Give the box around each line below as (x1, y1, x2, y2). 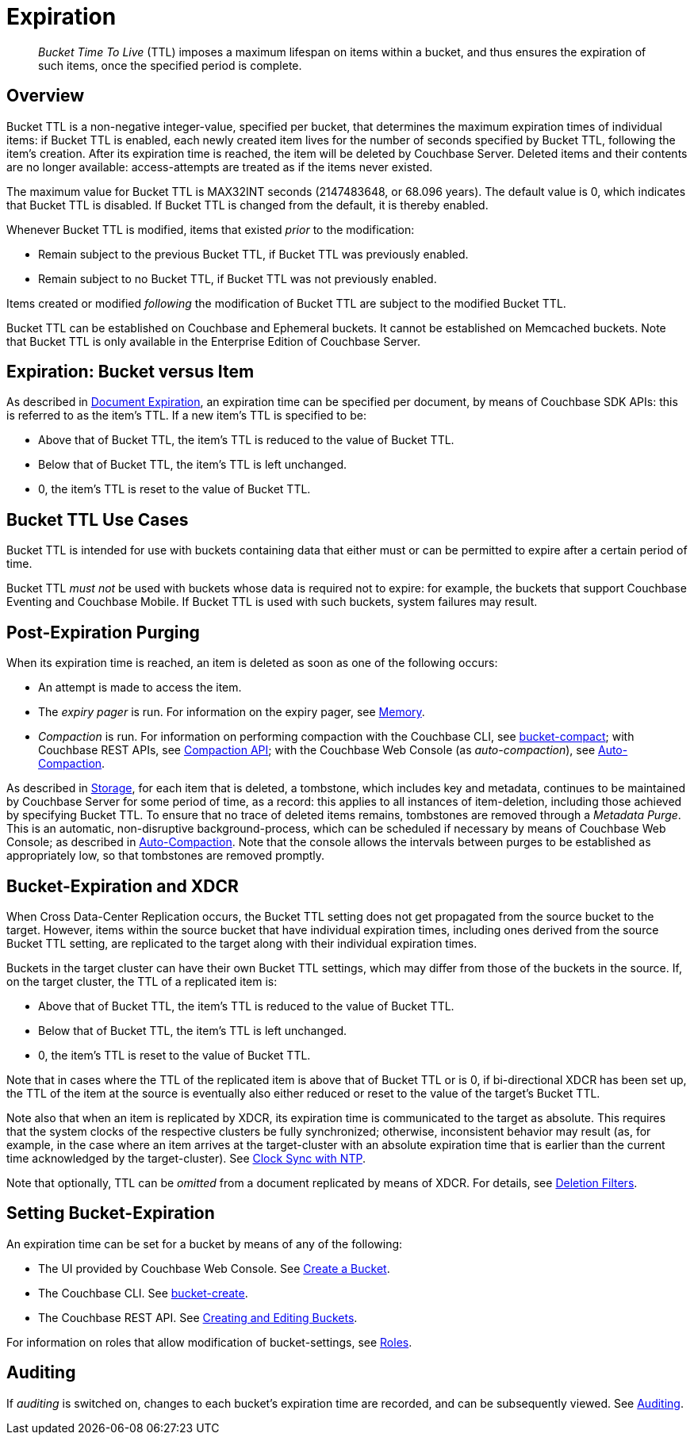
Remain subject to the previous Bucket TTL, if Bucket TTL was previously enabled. (38, 247, 469, 261)
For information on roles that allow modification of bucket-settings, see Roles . (6, 1335, 412, 1349)
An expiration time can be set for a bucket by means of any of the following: (6, 1236, 403, 1251)
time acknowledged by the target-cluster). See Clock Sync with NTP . (6, 1151, 366, 1165)
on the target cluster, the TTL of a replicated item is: (6, 974, 278, 988)
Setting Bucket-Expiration (6, 1203, 215, 1224)
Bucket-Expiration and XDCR (6, 876, 239, 896)
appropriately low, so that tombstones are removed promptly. (6, 849, 325, 863)
